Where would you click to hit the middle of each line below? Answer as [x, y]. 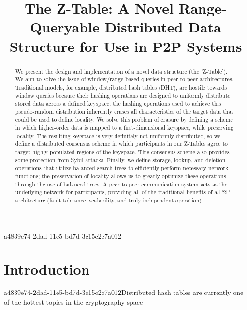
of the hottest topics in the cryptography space [73, 302]
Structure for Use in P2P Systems [126, 46]
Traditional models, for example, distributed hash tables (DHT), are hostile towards [121, 87]
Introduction [47, 269]
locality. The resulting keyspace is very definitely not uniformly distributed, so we [118, 135]
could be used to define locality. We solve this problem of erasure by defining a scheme [124, 119]
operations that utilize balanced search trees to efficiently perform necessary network [122, 168]
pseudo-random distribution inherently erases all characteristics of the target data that [124, 111]
